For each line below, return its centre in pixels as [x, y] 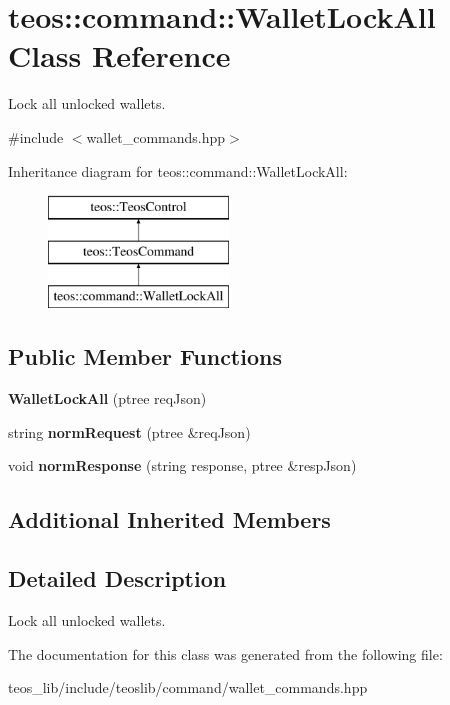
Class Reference [119, 55]
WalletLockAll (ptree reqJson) [107, 398]
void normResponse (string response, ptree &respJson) [182, 465]
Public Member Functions [145, 356]
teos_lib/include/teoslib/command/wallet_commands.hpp [188, 687]
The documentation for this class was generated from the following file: [225, 653]
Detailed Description [117, 578]
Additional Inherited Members [169, 519]
